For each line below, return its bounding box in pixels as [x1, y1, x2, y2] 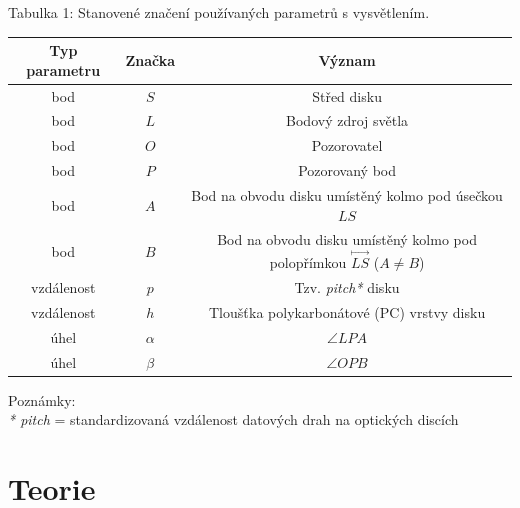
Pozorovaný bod [298, 160, 396, 181]
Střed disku [312, 85, 382, 106]
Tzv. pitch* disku [294, 277, 400, 297]
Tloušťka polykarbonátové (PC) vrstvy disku [208, 301, 486, 322]
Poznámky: [8, 389, 76, 410]
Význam [318, 49, 376, 70]
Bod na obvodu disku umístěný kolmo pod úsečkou [191, 184, 503, 205]
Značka [125, 49, 176, 70]
